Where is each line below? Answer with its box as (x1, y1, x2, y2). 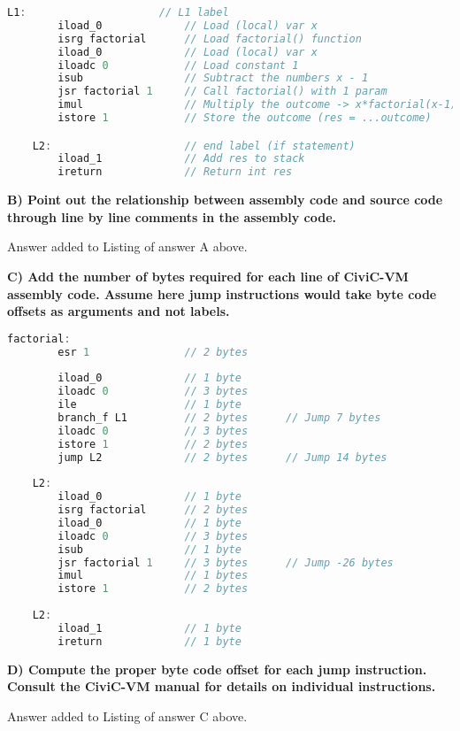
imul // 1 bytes (57, 569, 249, 582)
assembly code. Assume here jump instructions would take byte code (7, 284, 437, 303)
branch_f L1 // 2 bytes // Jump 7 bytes (57, 411, 381, 424)
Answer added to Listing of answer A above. (7, 237, 248, 256)
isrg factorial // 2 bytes (57, 504, 249, 517)
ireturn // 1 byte (57, 635, 241, 648)
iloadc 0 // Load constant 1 (57, 58, 299, 72)
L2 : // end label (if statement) (32, 139, 356, 152)
